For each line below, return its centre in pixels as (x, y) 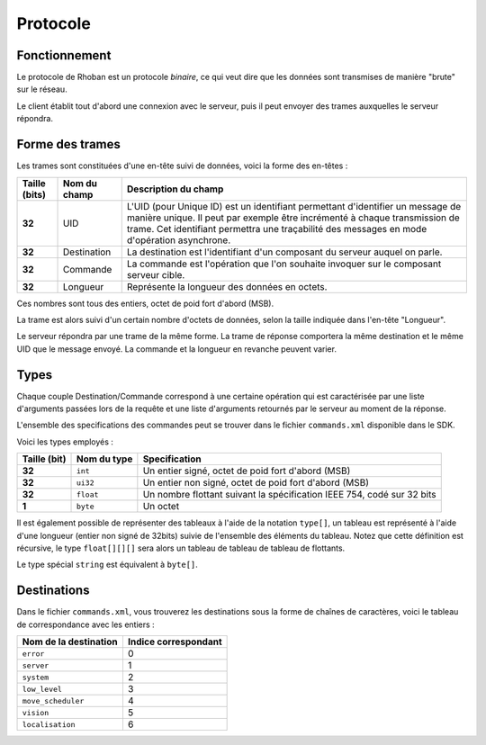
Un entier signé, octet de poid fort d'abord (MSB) (247, 471)
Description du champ (175, 189)
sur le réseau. (42, 89)
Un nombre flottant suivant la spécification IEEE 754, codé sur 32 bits (289, 495)
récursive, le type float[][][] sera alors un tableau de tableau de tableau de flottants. (181, 548)
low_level (42, 689)
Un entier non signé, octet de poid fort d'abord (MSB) (256, 483)
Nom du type (104, 459)
